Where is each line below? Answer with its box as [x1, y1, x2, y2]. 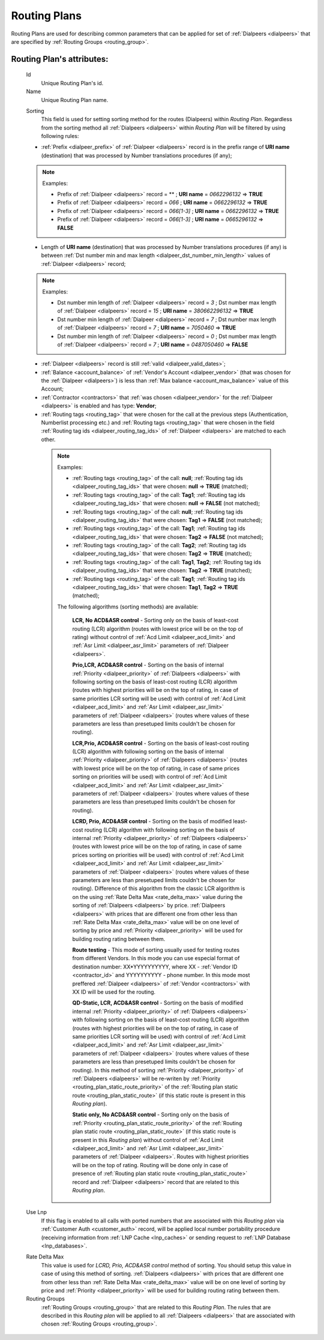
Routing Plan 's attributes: [11, 54, 109, 64]
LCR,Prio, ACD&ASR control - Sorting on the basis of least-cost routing [72, 739, 249, 747]
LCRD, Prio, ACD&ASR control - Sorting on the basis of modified [72, 818, 232, 825]
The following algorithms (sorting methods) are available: [57, 603, 199, 610]
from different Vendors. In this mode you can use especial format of [72, 955, 240, 962]
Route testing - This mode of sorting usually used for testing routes [72, 946, 240, 954]
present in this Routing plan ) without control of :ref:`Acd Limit [72, 1136, 224, 1143]
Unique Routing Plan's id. [41, 79, 104, 86]
